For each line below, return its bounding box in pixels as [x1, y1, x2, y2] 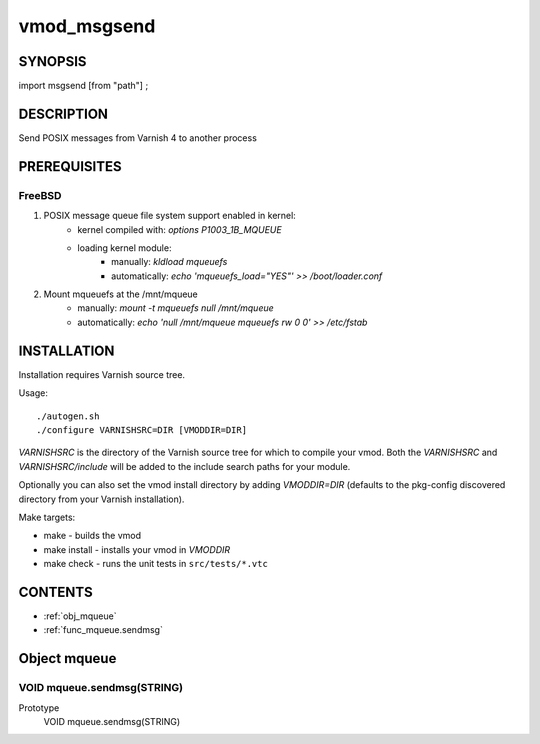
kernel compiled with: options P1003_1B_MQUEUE [77, 223, 282, 235]
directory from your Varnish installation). [18, 493, 185, 505]
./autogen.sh [36, 410, 100, 422]
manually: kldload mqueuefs [111, 256, 228, 268]
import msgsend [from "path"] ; [18, 80, 149, 92]
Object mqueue [18, 650, 117, 667]
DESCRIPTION [18, 105, 109, 122]
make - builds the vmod [43, 530, 142, 542]
